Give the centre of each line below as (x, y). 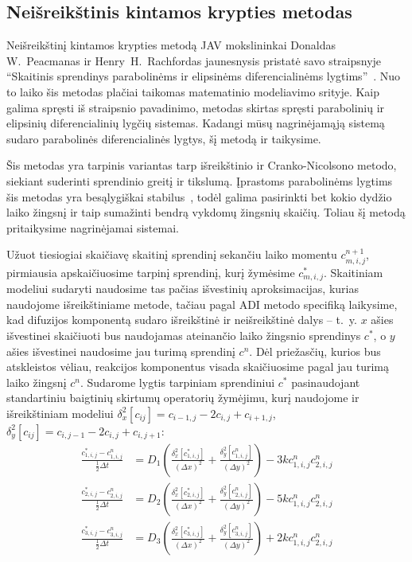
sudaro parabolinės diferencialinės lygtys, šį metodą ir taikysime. (164, 138)
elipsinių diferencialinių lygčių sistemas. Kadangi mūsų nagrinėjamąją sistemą (196, 123)
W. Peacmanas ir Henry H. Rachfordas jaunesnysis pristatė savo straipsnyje (194, 60)
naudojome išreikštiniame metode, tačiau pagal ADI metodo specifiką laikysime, (202, 304)
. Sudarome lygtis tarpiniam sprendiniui (177, 382)
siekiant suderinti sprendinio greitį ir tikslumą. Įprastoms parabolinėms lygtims (200, 180)
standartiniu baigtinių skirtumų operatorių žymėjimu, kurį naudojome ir (183, 398)
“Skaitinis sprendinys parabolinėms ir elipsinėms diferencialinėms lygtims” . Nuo (204, 76)
